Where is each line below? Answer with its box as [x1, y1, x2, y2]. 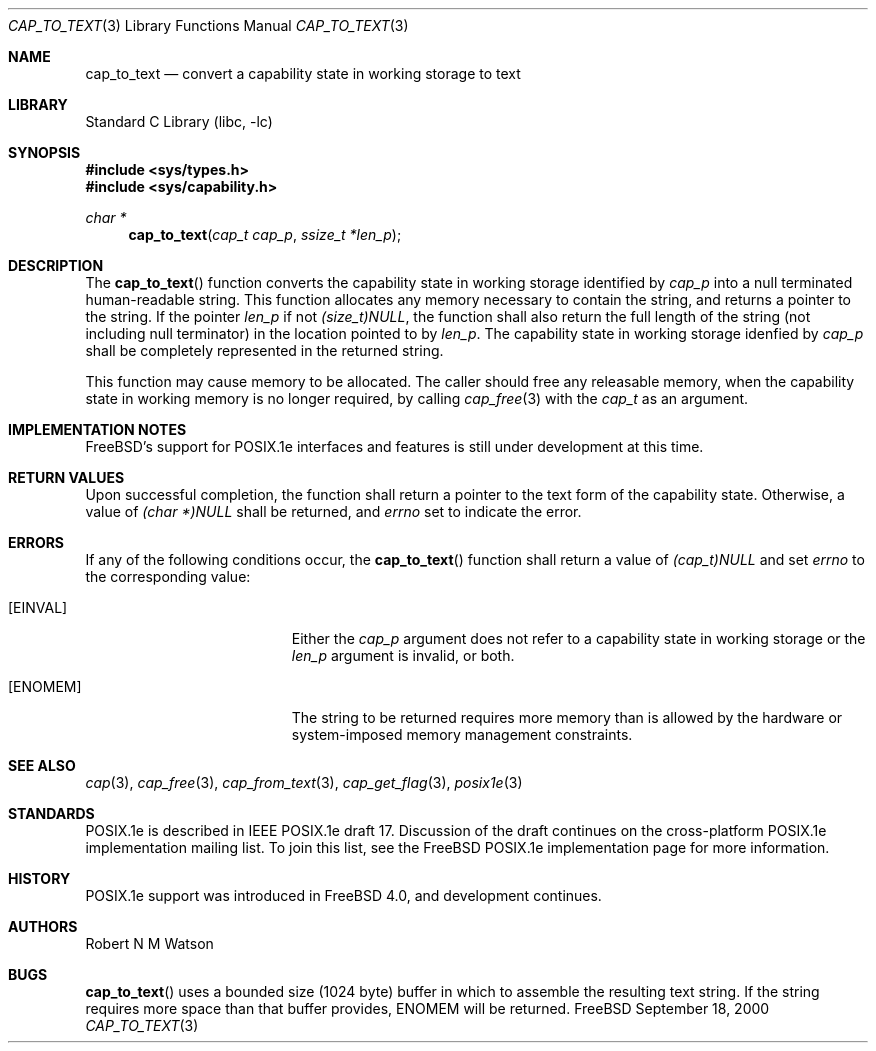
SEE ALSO [8, 757, 76, 774]
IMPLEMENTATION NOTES [8, 421, 187, 438]
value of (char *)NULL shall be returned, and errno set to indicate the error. [85, 503, 582, 520]
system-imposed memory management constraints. [291, 726, 633, 743]
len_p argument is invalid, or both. [291, 647, 515, 664]
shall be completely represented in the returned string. [85, 342, 444, 359]
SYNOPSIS [8, 144, 81, 161]
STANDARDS [8, 805, 95, 822]
